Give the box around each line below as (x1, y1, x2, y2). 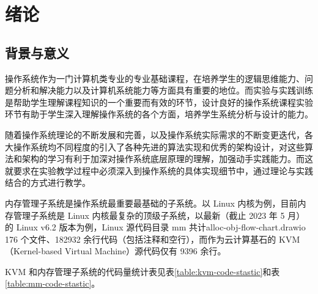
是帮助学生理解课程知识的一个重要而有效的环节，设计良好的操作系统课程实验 (5, 95, 313, 108)
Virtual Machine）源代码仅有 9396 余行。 (65, 244, 226, 257)
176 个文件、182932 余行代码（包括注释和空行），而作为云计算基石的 (5, 232, 276, 245)
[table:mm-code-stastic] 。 (5, 277, 100, 290)
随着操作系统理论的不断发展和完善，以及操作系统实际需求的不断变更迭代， (5, 128, 305, 141)
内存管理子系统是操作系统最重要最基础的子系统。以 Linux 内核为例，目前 (5, 196, 298, 209)
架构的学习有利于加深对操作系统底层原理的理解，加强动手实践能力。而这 (21, 152, 313, 165)
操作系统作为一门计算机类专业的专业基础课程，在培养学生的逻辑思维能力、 (5, 72, 305, 84)
